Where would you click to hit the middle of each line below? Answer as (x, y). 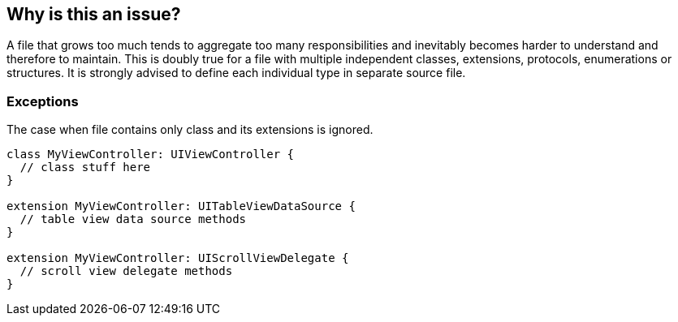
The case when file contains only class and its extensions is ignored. (190, 130)
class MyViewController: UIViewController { (151, 155)
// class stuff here (85, 167)
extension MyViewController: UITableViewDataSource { (181, 206)
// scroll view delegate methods (126, 271)
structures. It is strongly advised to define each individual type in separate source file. (236, 73)
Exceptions (43, 101)
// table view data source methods (133, 219)
